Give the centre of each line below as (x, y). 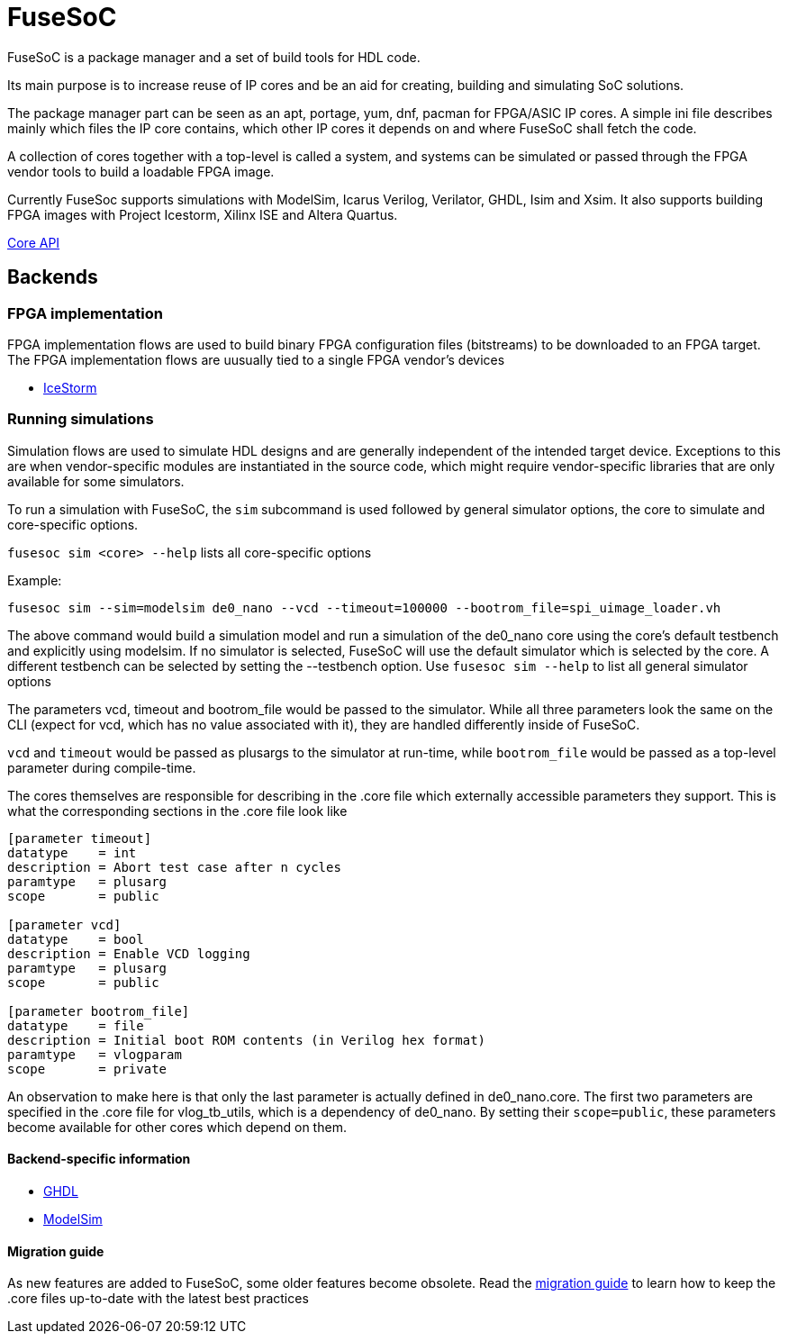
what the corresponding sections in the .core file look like (177, 811)
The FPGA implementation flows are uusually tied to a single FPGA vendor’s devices (256, 359)
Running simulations (81, 419)
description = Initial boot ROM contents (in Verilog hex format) (247, 1040)
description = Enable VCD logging (129, 953)
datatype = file (76, 1025)
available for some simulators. (96, 481)
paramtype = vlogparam (95, 1054)
